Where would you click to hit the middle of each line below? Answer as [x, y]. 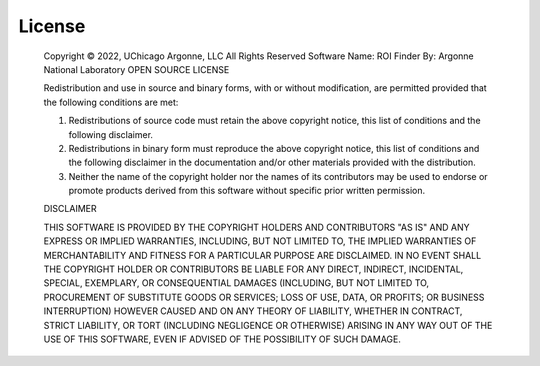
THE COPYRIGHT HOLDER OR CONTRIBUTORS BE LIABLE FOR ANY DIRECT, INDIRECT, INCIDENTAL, [253, 269]
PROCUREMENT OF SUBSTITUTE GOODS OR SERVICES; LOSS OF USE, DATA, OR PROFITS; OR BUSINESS [264, 297]
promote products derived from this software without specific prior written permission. [247, 191]
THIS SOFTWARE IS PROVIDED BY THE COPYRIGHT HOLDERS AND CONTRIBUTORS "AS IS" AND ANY [256, 227]
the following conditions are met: [111, 102]
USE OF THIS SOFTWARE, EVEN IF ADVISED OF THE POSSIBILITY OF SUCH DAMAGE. [222, 339]
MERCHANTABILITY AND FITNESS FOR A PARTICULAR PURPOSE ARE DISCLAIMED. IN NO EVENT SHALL [262, 255]
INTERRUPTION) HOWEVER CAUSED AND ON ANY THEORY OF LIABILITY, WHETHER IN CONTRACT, [253, 311]
